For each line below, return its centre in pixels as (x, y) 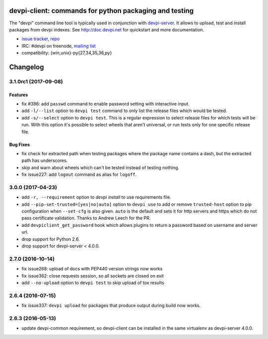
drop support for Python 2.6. (51, 239)
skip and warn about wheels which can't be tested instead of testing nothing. (100, 167)
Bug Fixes (20, 144)
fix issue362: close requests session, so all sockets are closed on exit (93, 276)
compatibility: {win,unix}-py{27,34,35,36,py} (67, 53)
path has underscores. (45, 161)
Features (19, 95)
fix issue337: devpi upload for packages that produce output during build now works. (111, 306)
